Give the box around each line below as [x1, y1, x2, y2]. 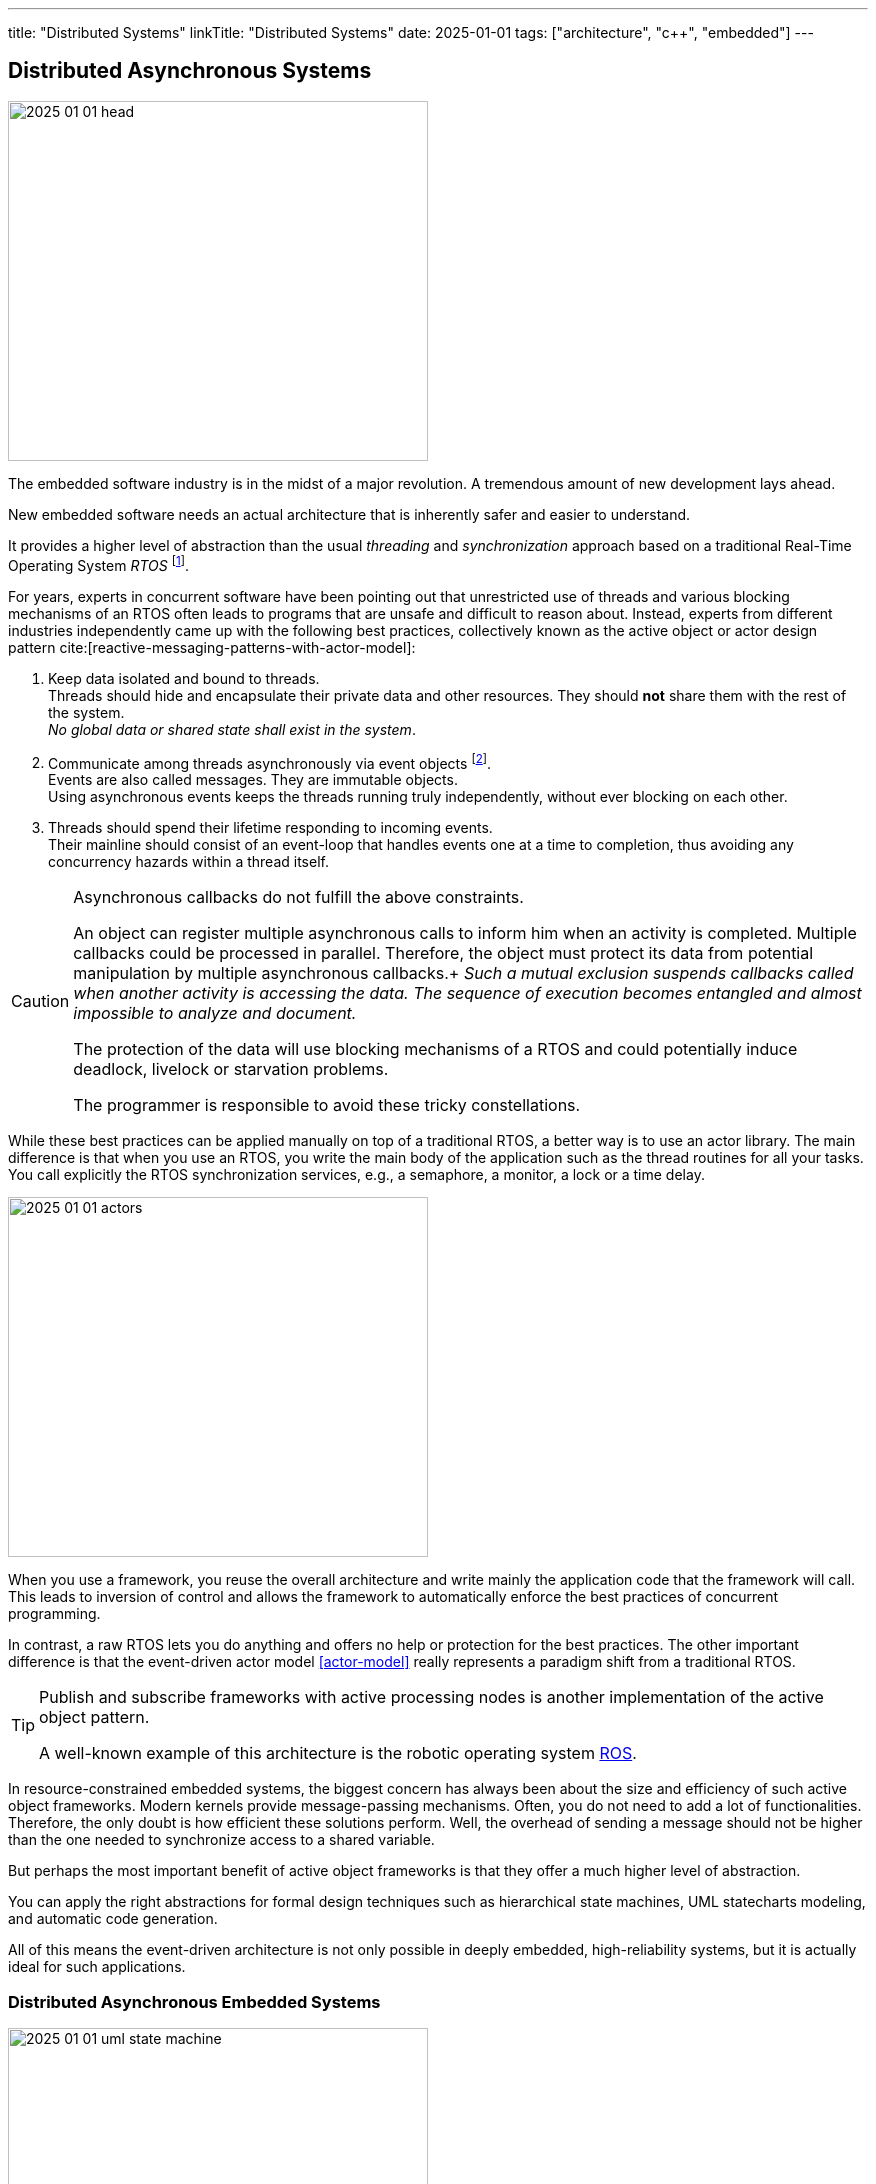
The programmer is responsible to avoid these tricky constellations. [73, 1095, 581, 1116]
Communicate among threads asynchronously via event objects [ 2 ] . [48, 751, 492, 772]
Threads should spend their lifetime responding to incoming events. [48, 819, 493, 837]
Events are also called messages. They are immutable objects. [48, 771, 458, 789]
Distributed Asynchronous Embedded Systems [8, 1991, 381, 2012]
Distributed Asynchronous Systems [8, 58, 372, 84]
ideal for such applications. [8, 1958, 186, 1976]
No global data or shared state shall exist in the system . [48, 720, 416, 738]
